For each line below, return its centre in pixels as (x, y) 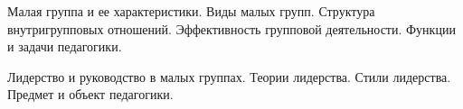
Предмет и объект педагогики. (90, 94)
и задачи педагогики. (65, 46)
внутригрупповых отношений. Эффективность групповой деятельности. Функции (231, 28)
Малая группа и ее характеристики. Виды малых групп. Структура (191, 11)
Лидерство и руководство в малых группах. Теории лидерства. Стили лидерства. (229, 76)
